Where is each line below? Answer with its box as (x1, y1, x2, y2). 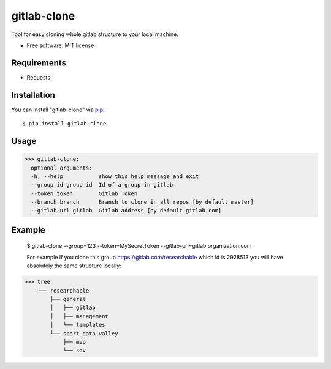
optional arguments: (31, 164, 93, 171)
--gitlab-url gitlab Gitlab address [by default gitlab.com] (31, 207, 222, 214)
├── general (50, 296, 86, 303)
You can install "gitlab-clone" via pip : (11, 106, 105, 113)
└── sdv (63, 347, 86, 354)
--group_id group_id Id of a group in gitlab (31, 181, 173, 188)
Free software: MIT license (26, 42, 94, 49)
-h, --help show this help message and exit (31, 173, 199, 180)
